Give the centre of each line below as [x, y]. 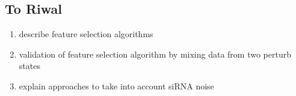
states [29, 66]
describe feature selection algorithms [86, 34]
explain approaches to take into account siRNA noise [116, 85]
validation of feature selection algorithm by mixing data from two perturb [155, 54]
